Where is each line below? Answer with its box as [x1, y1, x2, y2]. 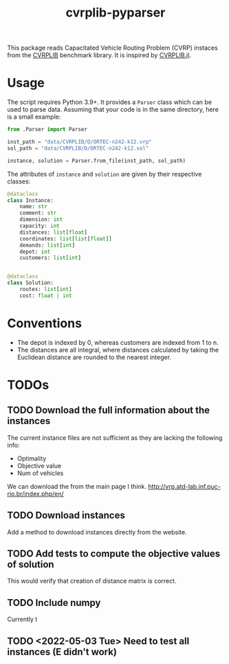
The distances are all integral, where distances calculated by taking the [17, 345, 219, 354]
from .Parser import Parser [7, 126, 88, 133]
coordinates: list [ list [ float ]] [19, 235, 112, 242]
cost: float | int [19, 292, 72, 299]
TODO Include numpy [7, 596, 101, 608]
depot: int [19, 248, 51, 255]
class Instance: [7, 197, 54, 204]
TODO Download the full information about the [7, 405, 210, 416]
